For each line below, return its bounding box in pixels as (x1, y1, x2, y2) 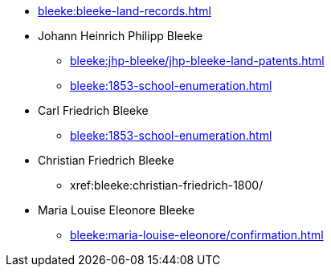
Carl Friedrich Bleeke (38, 104, 149, 117)
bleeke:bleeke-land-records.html (38, 4, 211, 18)
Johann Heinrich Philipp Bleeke (38, 29, 203, 43)
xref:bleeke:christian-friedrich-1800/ (70, 178, 264, 192)
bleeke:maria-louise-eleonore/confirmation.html (70, 228, 324, 242)
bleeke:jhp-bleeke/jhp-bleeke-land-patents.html (70, 54, 325, 67)
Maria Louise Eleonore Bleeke (38, 203, 195, 217)
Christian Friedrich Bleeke (38, 153, 174, 167)
